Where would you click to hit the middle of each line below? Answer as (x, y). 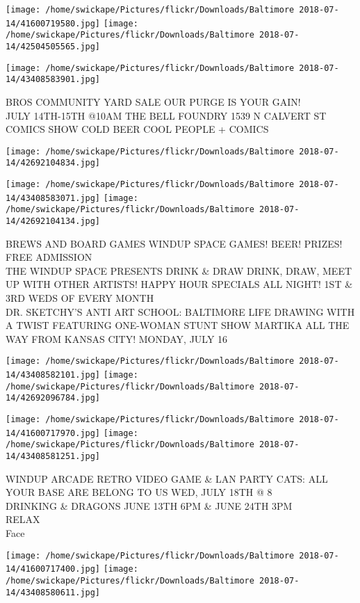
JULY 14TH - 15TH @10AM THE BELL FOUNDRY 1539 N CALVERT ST (166, 115)
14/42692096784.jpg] (53, 398)
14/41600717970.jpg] (53, 433)
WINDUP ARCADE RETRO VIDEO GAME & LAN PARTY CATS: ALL (167, 478)
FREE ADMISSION (49, 257)
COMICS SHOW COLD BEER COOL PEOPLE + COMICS (137, 129)
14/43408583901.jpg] (53, 80)
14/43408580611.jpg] (53, 592)
